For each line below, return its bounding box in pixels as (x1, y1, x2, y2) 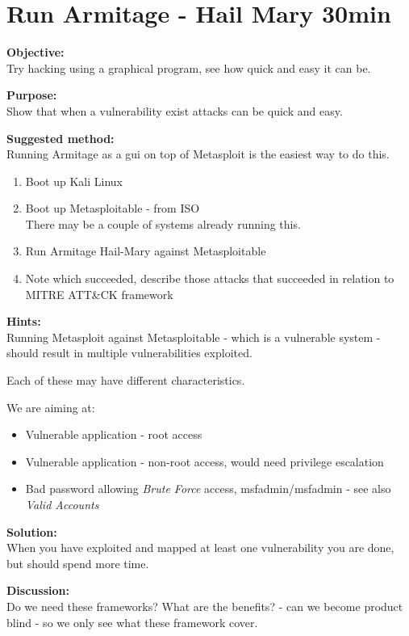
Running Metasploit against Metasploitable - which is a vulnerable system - (6, 328, 381, 345)
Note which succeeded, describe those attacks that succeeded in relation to (25, 270, 394, 287)
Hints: (6, 313, 41, 330)
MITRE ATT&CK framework (25, 285, 173, 302)
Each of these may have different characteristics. (6, 372, 245, 389)
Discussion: (6, 582, 69, 599)
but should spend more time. (6, 554, 149, 571)
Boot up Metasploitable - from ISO (25, 200, 200, 217)
